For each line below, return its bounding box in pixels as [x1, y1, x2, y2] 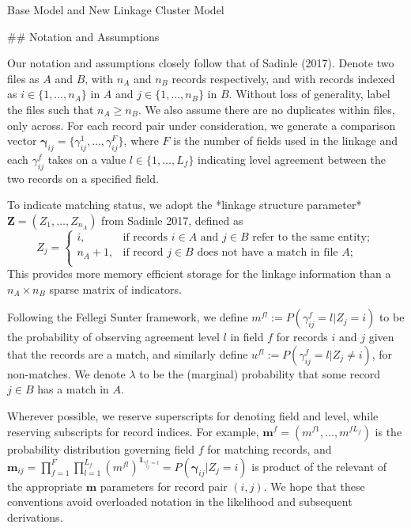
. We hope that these [263, 477, 365, 494]
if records [123, 232, 168, 244]
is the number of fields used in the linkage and [173, 132, 398, 149]
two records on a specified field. [7, 169, 159, 186]
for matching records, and [207, 440, 332, 457]
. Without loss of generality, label [228, 85, 390, 102]
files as [7, 70, 40, 86]
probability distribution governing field [7, 440, 195, 457]
